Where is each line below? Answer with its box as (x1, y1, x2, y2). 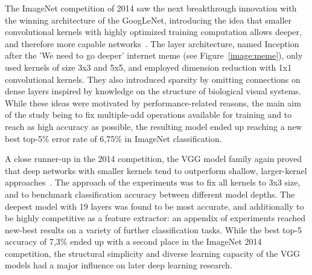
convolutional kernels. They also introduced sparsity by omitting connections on (5, 73, 301, 85)
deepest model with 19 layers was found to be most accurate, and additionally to (5, 199, 304, 212)
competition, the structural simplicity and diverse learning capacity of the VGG (5, 247, 301, 259)
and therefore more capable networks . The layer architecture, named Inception (5, 37, 299, 50)
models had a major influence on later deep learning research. (5, 259, 232, 271)
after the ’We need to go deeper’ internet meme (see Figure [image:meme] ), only (5, 49, 303, 62)
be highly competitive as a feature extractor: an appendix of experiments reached (5, 212, 306, 224)
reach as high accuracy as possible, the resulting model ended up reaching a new (5, 120, 302, 132)
